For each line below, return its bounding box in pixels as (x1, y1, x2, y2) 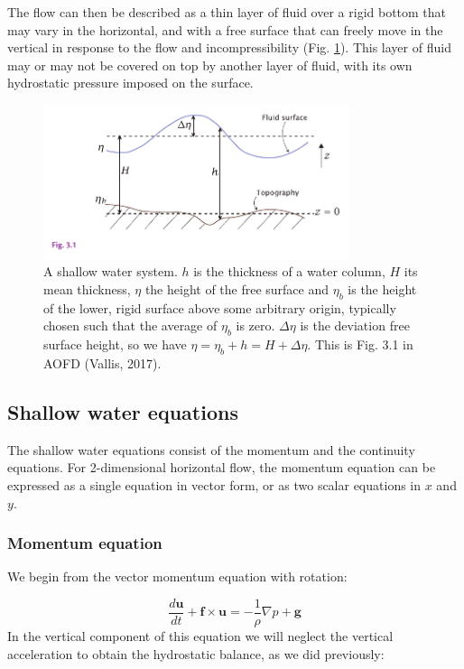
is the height (348, 279, 417, 298)
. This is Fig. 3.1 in (307, 335, 413, 354)
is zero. (236, 316, 275, 335)
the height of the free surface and (144, 279, 329, 298)
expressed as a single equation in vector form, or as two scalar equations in (7, 475, 422, 494)
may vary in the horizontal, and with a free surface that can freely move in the (7, 20, 443, 39)
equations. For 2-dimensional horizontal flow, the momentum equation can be (7, 458, 436, 477)
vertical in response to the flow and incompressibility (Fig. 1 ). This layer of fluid (7, 38, 451, 57)
